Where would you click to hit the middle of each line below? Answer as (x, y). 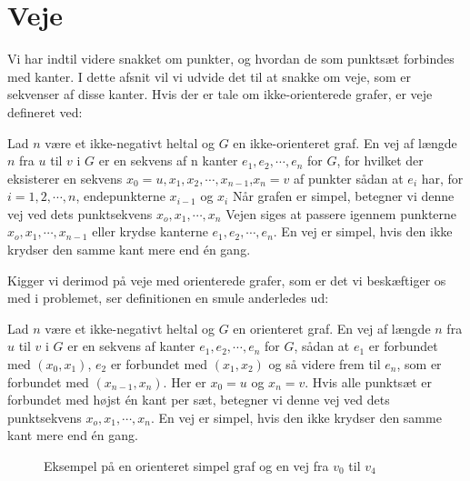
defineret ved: (45, 111)
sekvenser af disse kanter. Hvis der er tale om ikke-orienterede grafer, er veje (220, 94)
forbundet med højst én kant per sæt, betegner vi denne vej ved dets (199, 400)
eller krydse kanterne (150, 231)
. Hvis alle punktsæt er (369, 381)
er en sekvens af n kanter (168, 160)
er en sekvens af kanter (131, 346)
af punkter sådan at (348, 178)
